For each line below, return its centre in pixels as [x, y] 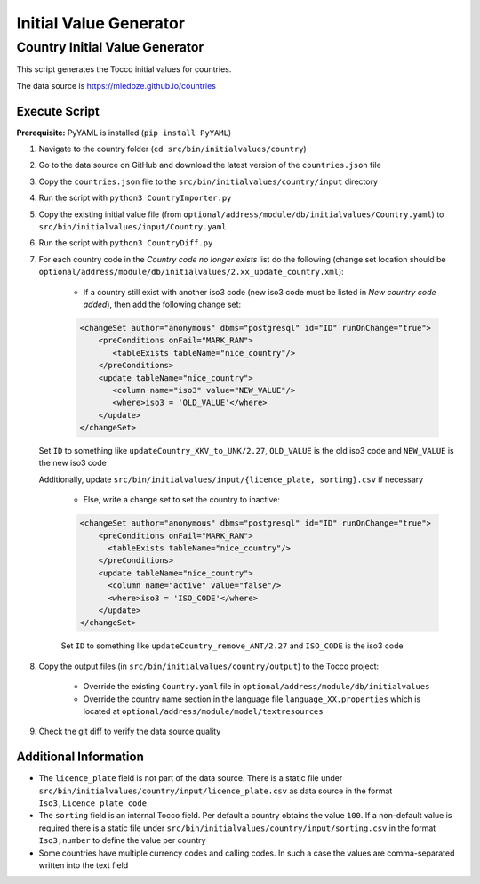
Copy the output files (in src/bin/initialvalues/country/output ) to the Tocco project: [209, 666]
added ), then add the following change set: [162, 304]
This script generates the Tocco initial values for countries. [124, 69]
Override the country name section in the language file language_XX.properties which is [252, 699]
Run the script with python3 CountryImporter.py [135, 198]
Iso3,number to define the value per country [122, 840]
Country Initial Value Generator [110, 47]
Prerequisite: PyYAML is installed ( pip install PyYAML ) [124, 133]
